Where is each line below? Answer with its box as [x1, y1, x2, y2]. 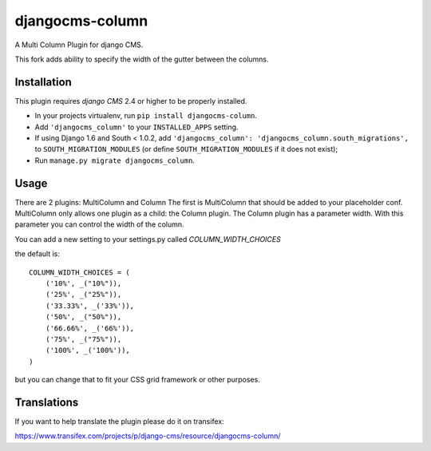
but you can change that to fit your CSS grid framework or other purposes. [14, 375, 261, 385]
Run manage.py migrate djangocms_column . [34, 156, 196, 165]
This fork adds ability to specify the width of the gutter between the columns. [14, 54, 269, 64]
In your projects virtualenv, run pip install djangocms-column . [34, 111, 257, 121]
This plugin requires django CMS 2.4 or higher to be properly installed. [14, 96, 247, 105]
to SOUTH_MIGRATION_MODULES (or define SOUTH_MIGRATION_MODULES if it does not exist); [34, 144, 338, 154]
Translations [14, 395, 79, 409]
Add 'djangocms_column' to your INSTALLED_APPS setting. [34, 122, 239, 132]
